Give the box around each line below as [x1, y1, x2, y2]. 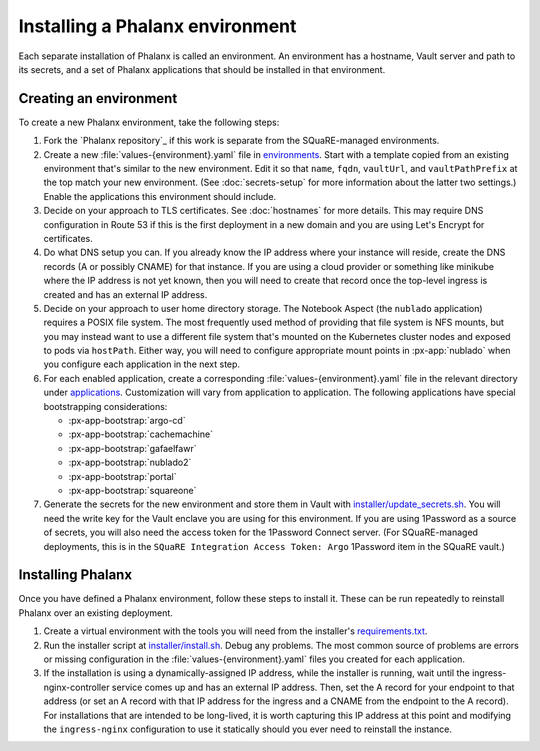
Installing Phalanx [18, 566, 133, 584]
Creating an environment [18, 90, 178, 107]
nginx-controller [43, 681, 110, 693]
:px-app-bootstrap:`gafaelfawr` [68, 442, 197, 454]
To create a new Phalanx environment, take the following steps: [18, 116, 280, 128]
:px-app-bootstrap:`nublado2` [68, 456, 192, 469]
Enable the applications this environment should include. [43, 190, 277, 202]
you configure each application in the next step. [43, 358, 240, 370]
